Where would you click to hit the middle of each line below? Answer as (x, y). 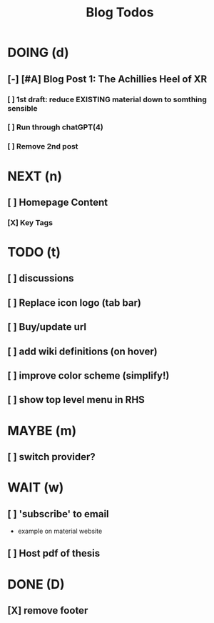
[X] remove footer (48, 610)
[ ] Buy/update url (47, 327)
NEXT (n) (35, 176)
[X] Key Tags (30, 222)
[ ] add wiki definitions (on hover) (83, 351)
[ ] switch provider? (52, 457)
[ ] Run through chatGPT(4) (55, 127)
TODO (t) (34, 253)
